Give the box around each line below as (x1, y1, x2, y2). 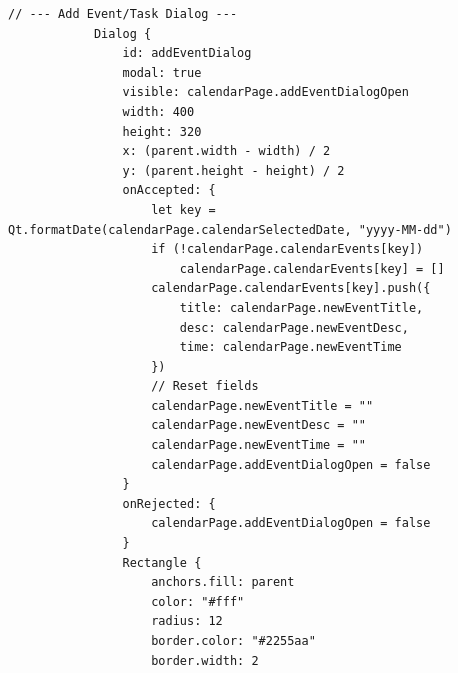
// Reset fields (151, 379, 259, 394)
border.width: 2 (151, 653, 259, 668)
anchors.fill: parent (151, 575, 295, 590)
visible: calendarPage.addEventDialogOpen (122, 85, 409, 100)
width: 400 (122, 104, 195, 119)
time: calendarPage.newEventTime (179, 340, 402, 355)
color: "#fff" (151, 594, 245, 609)
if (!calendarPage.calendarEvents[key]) (151, 242, 424, 257)
